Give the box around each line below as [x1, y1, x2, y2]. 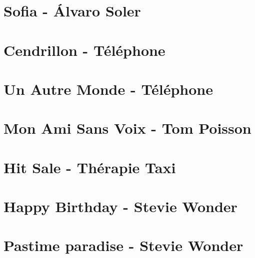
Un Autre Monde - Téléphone [3, 78, 213, 99]
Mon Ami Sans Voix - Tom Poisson [3, 118, 251, 138]
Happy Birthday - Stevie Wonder [3, 196, 237, 217]
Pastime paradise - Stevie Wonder [3, 235, 243, 256]
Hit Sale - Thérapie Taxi [3, 157, 176, 177]
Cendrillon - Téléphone [3, 39, 165, 60]
